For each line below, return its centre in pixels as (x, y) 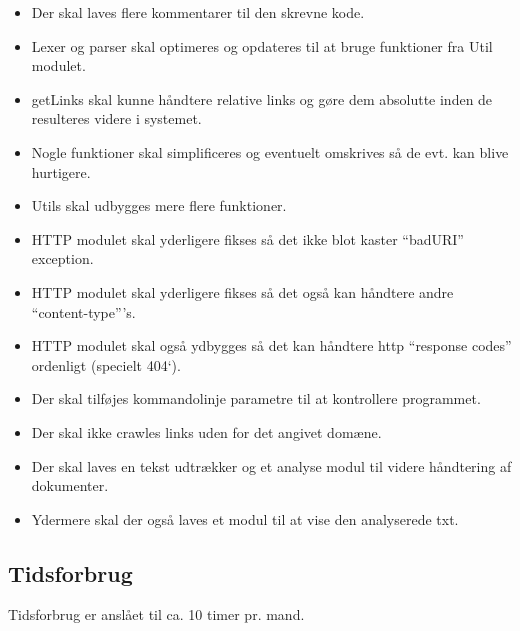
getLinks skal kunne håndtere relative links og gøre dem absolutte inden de (262, 98)
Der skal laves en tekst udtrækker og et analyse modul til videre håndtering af (271, 465)
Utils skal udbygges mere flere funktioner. (159, 205)
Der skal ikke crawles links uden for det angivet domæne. (206, 431)
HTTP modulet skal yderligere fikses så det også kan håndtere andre (242, 291)
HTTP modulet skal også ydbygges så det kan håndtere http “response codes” (271, 345)
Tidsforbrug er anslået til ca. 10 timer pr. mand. (156, 614)
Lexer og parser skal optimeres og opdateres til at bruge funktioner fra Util (262, 45)
